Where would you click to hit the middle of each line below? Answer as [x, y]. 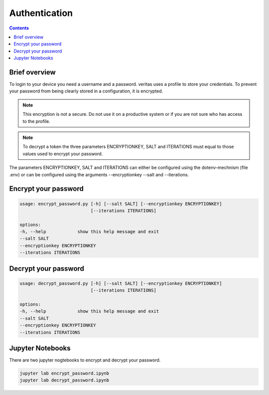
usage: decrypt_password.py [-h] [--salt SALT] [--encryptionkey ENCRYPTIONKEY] [121, 283]
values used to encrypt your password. [63, 154]
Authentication [41, 13]
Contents [19, 28]
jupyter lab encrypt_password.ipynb [65, 374]
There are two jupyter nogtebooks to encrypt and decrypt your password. [85, 360]
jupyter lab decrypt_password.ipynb [65, 380]
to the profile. [36, 121]
